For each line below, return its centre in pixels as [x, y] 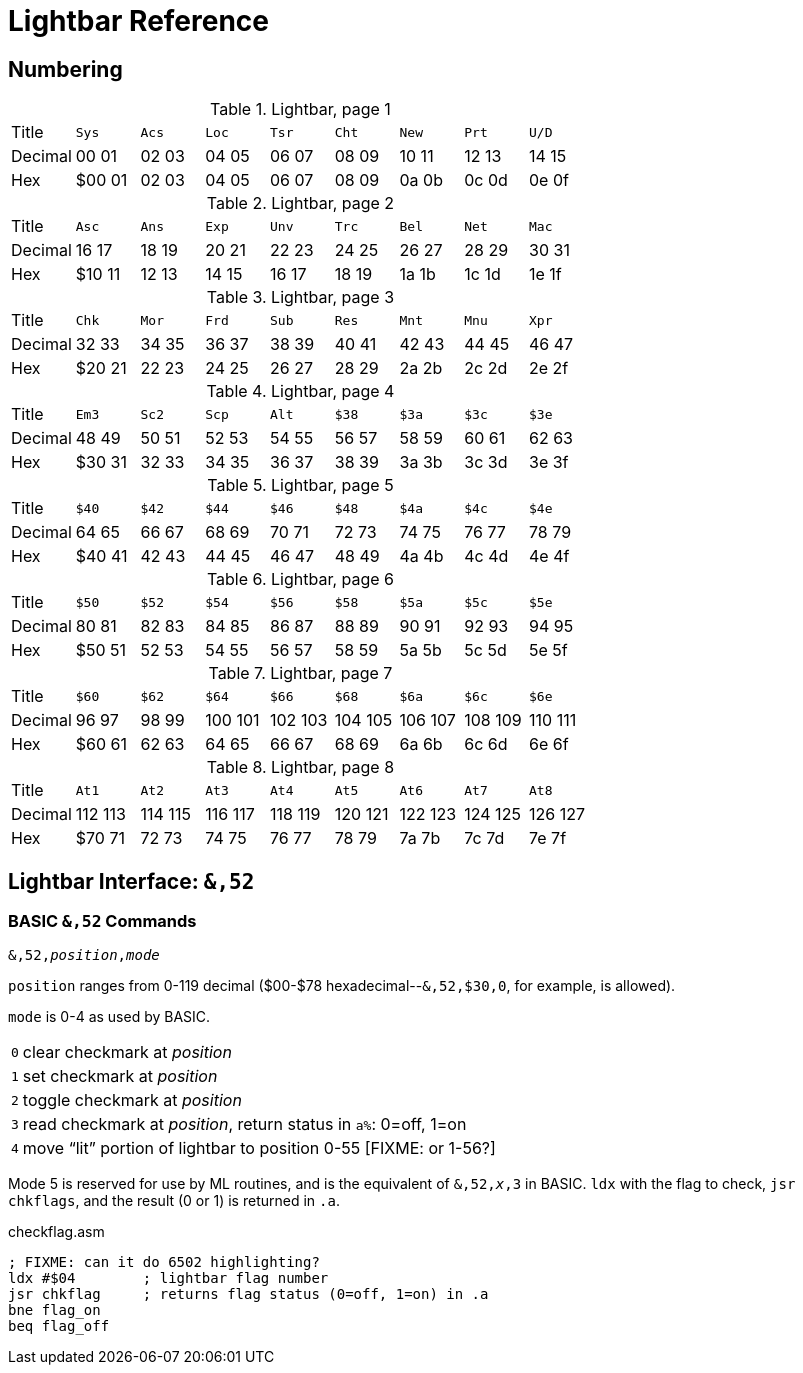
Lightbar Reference [139, 21]
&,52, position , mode [84, 955]
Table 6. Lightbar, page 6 [300, 579]
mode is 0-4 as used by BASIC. [109, 1017]
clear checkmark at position [127, 1052]
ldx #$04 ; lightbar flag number [168, 1278]
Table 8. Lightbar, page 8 [300, 767]
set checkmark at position [120, 1076]
